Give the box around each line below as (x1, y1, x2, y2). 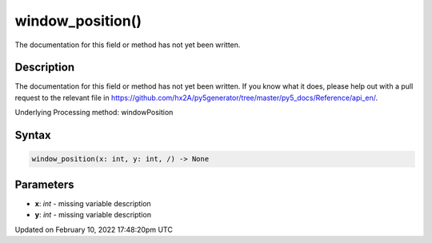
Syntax (14, 129, 51, 142)
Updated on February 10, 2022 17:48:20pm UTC (14, 225, 174, 234)
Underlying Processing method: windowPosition (14, 108, 174, 118)
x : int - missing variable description (34, 198, 151, 208)
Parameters (14, 177, 74, 191)
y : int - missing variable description (34, 210, 152, 220)
